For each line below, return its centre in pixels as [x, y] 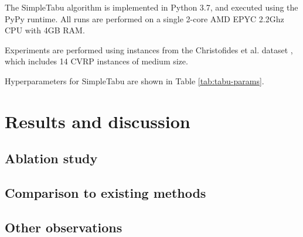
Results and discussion [98, 121]
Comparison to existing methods [105, 193]
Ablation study [51, 158]
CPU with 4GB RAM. [45, 30]
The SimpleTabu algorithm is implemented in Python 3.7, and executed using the [151, 7]
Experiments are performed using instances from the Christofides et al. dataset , [149, 49]
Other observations [64, 227]
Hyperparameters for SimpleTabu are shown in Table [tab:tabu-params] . [135, 80]
